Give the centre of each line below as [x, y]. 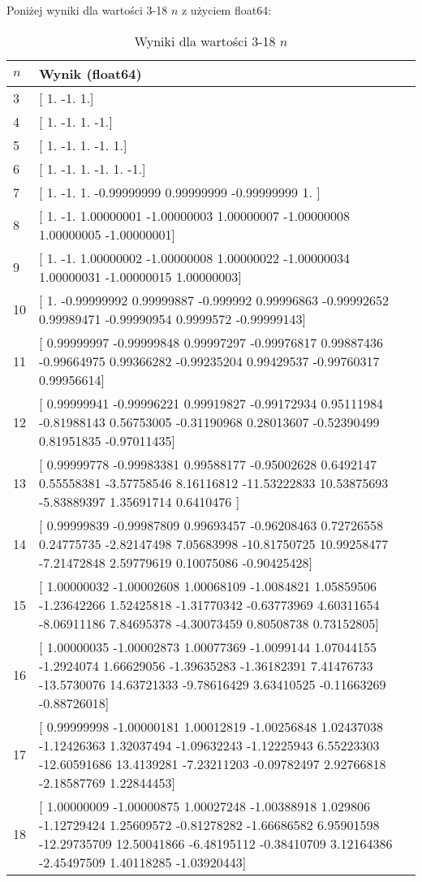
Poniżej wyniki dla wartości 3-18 [87, 10]
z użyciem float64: [226, 10]
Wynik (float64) [90, 73]
